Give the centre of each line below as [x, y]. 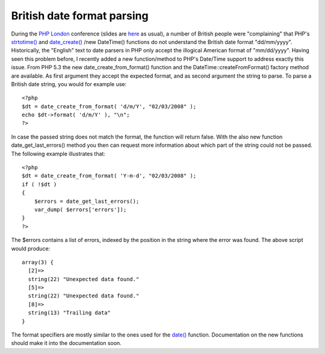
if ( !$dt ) [39, 184]
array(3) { [38, 262]
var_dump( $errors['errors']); [80, 210]
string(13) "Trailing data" [70, 313]
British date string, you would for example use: [69, 84]
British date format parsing [80, 16]
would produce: [31, 248]
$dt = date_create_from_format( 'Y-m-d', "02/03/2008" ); [109, 176]
